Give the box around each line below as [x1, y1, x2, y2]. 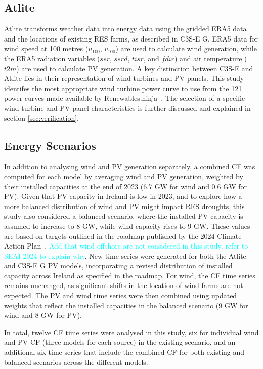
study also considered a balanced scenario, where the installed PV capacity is [4, 211, 243, 221]
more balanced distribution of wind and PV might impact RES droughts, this [4, 200, 245, 211]
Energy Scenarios [4, 137, 96, 153]
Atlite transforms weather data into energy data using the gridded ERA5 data [4, 23, 247, 34]
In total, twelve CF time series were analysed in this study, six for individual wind [4, 326, 259, 337]
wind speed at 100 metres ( [4, 43, 89, 54]
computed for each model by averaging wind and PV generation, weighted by [4, 171, 243, 181]
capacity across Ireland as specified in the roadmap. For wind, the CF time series [4, 270, 255, 280]
